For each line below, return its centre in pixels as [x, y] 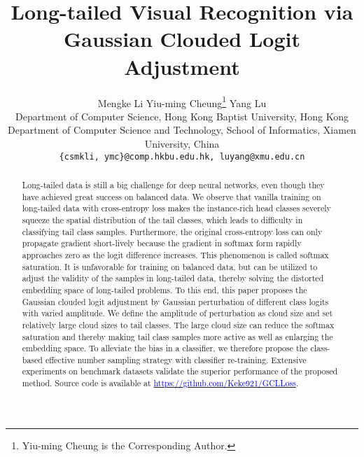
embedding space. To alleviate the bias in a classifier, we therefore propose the [165, 348]
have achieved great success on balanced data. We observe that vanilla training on [171, 196]
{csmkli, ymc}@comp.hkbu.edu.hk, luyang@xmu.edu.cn [182, 156]
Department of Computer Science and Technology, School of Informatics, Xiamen [182, 130]
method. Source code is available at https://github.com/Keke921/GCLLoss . [160, 383]
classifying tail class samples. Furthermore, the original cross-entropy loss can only [172, 231]
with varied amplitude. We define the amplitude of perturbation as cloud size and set [177, 313]
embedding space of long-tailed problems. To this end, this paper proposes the [164, 289]
